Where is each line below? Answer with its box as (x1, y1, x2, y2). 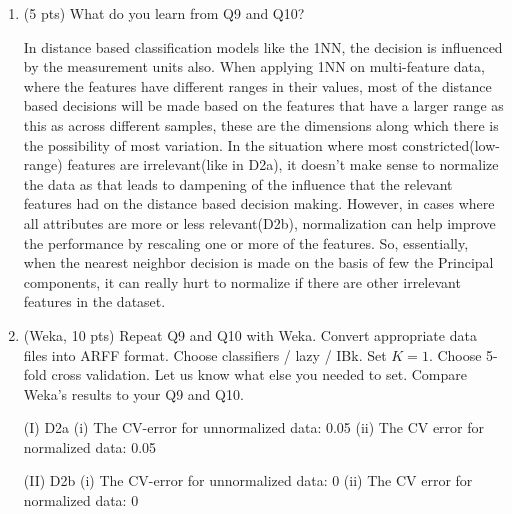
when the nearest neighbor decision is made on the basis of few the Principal (23, 252, 494, 273)
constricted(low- (402, 134, 500, 155)
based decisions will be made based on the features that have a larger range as (23, 95, 504, 116)
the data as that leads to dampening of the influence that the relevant (23, 173, 453, 194)
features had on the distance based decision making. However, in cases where (23, 193, 495, 214)
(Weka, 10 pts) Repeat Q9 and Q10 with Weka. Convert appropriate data (23, 324, 477, 345)
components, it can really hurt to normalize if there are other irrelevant (23, 271, 461, 292)
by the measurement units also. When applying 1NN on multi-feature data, (23, 56, 485, 77)
